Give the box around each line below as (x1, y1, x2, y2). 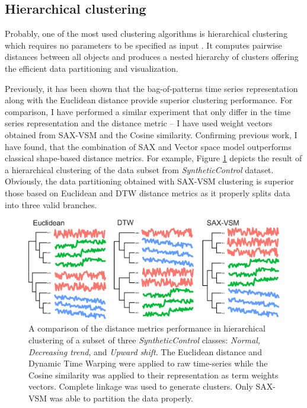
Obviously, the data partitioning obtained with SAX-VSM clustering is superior (5, 175, 294, 187)
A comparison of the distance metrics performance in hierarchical (28, 322, 266, 334)
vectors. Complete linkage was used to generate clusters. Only (28, 380, 253, 393)
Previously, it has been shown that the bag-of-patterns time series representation (5, 82, 298, 94)
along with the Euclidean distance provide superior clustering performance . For (5, 94, 293, 106)
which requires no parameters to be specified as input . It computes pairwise (5, 39, 282, 51)
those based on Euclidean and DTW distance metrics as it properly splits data (5, 186, 290, 199)
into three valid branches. (5, 198, 97, 211)
